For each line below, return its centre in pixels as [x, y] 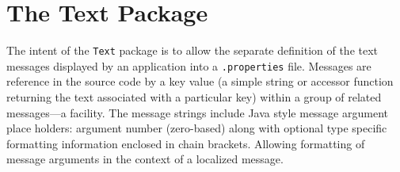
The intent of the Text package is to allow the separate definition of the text [192, 50]
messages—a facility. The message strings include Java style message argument [197, 112]
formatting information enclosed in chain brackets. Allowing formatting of [186, 143]
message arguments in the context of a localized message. [145, 159]
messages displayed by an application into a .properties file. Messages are [189, 65]
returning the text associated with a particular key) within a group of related [194, 97]
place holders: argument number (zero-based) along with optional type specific [197, 128]
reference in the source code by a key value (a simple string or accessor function [200, 81]
